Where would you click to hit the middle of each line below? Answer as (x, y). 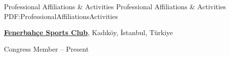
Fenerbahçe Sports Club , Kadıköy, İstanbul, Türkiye (89, 32)
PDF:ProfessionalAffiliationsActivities (61, 16)
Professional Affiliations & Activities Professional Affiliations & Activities (115, 6)
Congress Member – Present (46, 48)
